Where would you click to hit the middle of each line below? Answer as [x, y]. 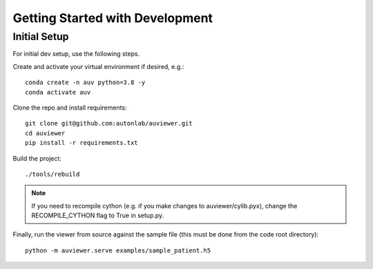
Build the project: [37, 158]
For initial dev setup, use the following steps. [76, 54]
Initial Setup [41, 37]
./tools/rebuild [52, 174]
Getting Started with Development [113, 18]
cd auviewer [45, 133]
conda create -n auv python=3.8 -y [85, 82]
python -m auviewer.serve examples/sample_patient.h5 [118, 250]
